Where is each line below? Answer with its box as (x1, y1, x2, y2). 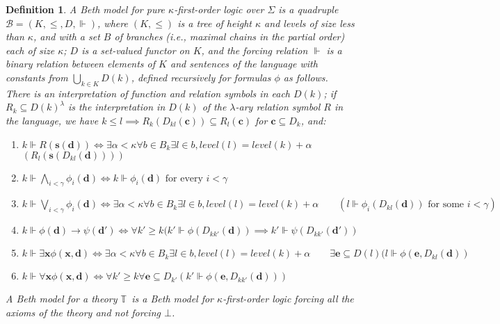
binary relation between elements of (6, 56, 156, 71)
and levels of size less (264, 15, 355, 30)
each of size (6, 42, 55, 57)
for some (428, 200, 465, 210)
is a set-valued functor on (81, 42, 190, 57)
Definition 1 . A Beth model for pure (6, 2, 166, 16)
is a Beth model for (131, 291, 214, 306)
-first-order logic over (174, 2, 264, 16)
